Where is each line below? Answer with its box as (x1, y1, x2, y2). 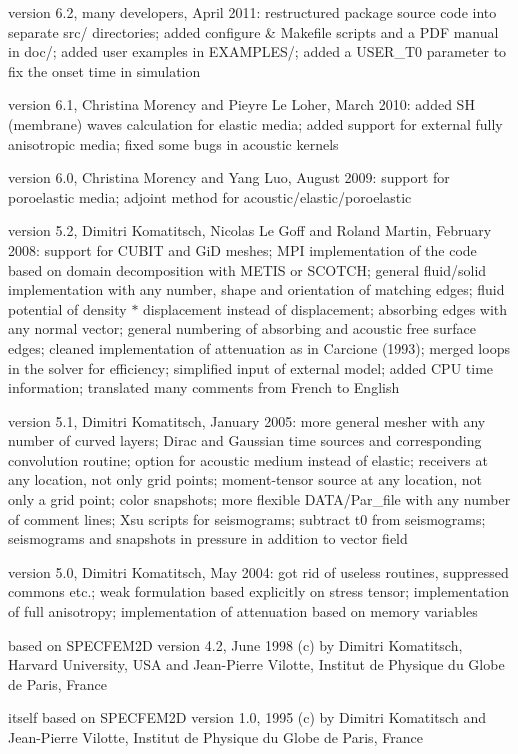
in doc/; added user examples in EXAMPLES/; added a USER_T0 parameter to (8, 41, 507, 62)
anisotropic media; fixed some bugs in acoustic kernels (8, 133, 339, 154)
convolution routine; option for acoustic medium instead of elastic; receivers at (8, 449, 488, 470)
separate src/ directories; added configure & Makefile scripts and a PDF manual (8, 21, 499, 42)
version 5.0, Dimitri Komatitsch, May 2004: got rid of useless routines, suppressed (8, 561, 509, 582)
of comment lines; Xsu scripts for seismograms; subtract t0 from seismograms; (8, 508, 486, 529)
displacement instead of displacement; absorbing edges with (143, 298, 508, 319)
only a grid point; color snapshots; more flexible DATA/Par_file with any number (8, 489, 511, 510)
